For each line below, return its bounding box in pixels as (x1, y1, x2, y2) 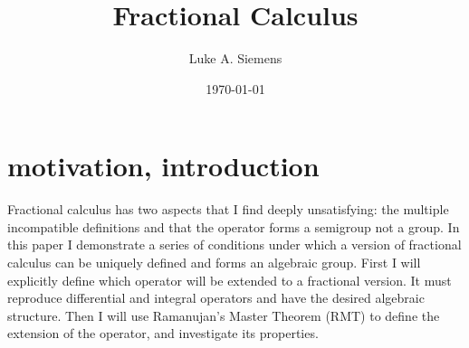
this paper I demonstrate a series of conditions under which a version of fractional (7, 235, 462, 254)
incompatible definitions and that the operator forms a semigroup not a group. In (7, 217, 460, 236)
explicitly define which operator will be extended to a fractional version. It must (7, 270, 452, 289)
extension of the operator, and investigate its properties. (7, 324, 319, 343)
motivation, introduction (7, 147, 320, 184)
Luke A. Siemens (188, 49, 282, 68)
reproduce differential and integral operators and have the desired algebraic (7, 288, 425, 307)
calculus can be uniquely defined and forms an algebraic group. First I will (7, 253, 421, 272)
